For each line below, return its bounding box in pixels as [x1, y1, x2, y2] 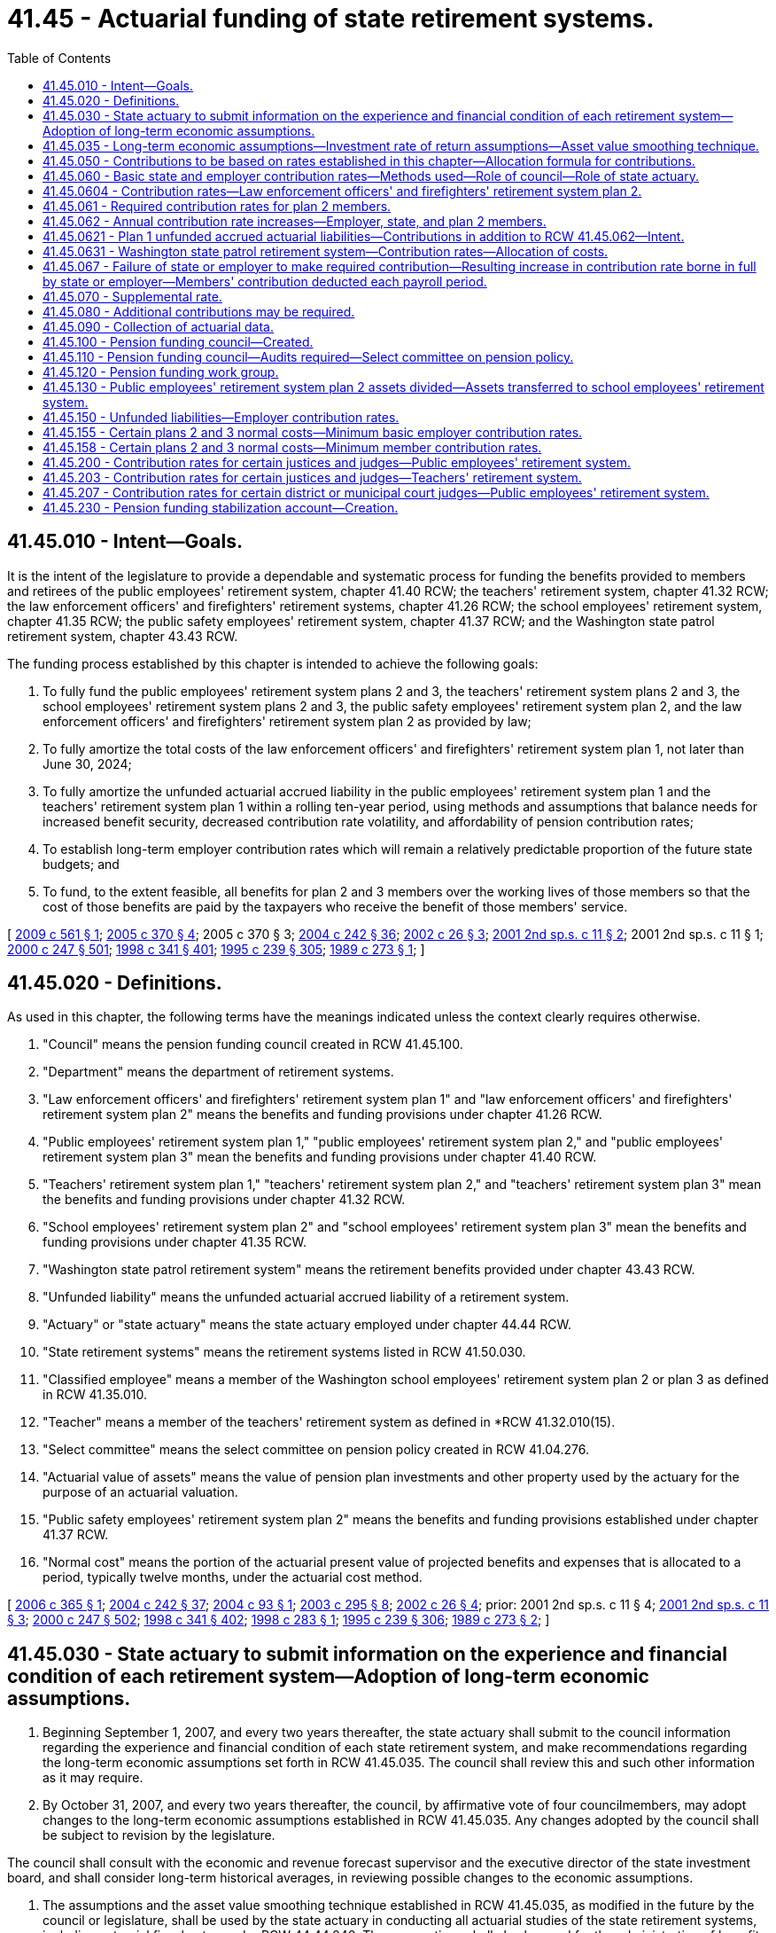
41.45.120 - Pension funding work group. [43, 364, 279, 380]
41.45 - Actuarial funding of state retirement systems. [7, 4, 655, 34]
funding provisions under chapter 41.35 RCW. [43, 1234, 307, 1250]
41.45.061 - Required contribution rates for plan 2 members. [43, 198, 392, 214]
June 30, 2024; [43, 755, 132, 771]
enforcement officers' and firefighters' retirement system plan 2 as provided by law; [43, 713, 532, 729]
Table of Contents [7, 50, 112, 66]
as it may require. [43, 1770, 144, 1786]
